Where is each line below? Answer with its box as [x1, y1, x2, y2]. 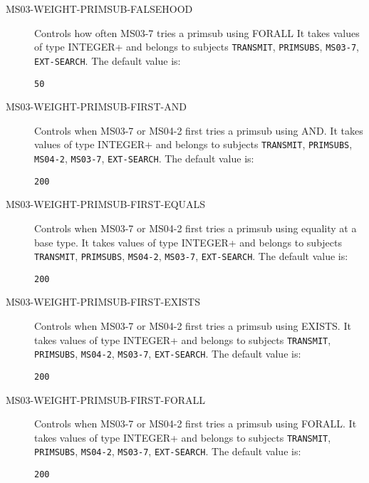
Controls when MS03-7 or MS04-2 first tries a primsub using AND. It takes [34, 123, 363, 137]
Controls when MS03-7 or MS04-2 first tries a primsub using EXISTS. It [34, 318, 351, 333]
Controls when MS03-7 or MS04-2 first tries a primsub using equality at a [34, 220, 357, 235]
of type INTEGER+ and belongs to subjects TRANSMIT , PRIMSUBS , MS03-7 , [34, 39, 359, 54]
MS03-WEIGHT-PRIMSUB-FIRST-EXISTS [6, 294, 200, 309]
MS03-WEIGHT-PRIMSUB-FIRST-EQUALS [6, 197, 206, 212]
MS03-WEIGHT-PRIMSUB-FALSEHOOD [6, 1, 193, 16]
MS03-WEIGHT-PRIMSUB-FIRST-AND [6, 99, 187, 114]
